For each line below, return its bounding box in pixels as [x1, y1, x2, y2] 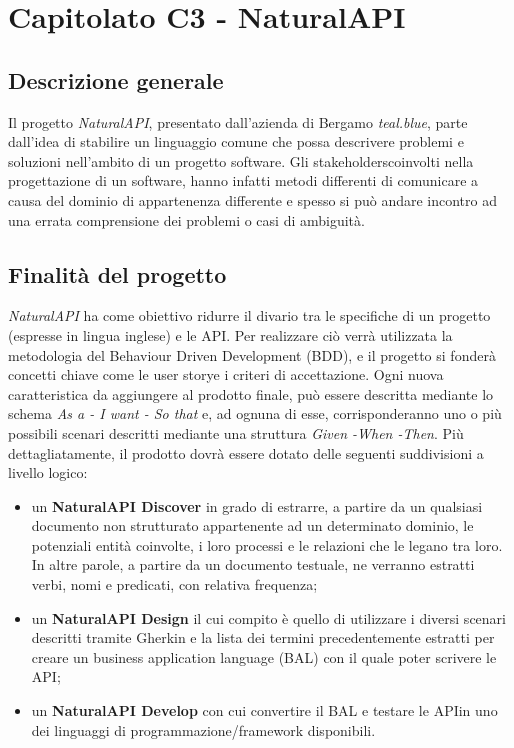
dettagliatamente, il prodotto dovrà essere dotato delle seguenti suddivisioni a [8, 442, 484, 463]
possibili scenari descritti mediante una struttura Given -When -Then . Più [8, 422, 464, 443]
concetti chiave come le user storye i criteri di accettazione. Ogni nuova [8, 364, 444, 385]
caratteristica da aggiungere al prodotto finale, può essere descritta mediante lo [8, 383, 494, 404]
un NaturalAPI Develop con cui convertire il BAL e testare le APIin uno [31, 700, 498, 721]
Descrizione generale [8, 64, 224, 95]
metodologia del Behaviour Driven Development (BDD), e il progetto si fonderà [8, 344, 496, 365]
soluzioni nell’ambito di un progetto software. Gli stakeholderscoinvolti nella [8, 150, 474, 171]
